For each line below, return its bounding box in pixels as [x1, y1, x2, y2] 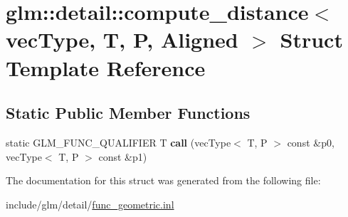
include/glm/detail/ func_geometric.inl [6, 196, 174, 211]
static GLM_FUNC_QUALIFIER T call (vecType [6, 134, 231, 149]
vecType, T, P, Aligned [6, 25, 238, 54]
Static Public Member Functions [6, 102, 251, 124]
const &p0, [287, 134, 334, 149]
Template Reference [6, 53, 206, 82]
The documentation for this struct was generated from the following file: [6, 173, 321, 188]
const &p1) [98, 149, 147, 164]
